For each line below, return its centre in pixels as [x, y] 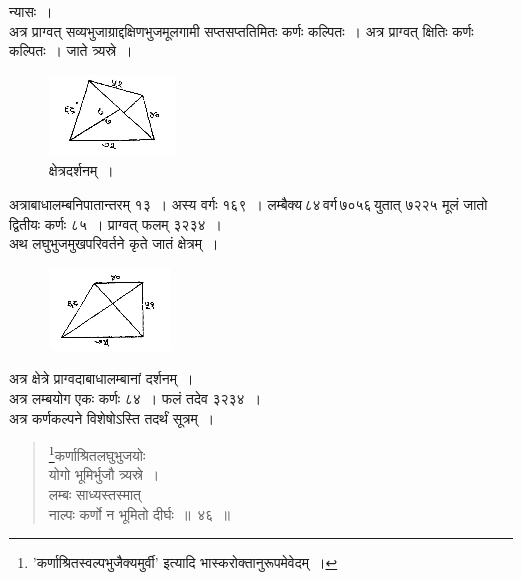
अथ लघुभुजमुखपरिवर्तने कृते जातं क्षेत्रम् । [114, 243]
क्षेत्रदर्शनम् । [81, 170]
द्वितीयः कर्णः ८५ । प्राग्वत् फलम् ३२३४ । [115, 223]
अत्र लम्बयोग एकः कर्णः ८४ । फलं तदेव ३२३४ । [135, 397]
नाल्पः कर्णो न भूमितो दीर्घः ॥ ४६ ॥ [139, 513]
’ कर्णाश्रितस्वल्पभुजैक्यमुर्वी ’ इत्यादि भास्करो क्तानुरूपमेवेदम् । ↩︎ [185, 562]
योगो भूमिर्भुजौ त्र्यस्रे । [104, 474]
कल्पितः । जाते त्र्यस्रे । [71, 50]
